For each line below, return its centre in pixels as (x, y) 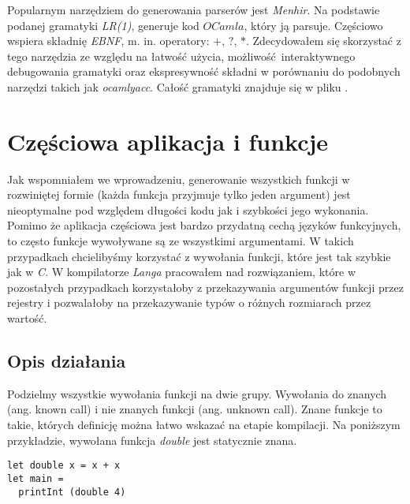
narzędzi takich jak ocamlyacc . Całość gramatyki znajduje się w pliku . (178, 86)
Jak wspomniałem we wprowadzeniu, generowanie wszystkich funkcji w (179, 179)
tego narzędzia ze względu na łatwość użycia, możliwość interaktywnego (181, 56)
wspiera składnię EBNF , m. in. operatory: (108, 41)
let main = (35, 478)
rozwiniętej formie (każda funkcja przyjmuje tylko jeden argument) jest (179, 194)
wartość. (27, 318)
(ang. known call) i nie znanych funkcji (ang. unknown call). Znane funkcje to (195, 409)
